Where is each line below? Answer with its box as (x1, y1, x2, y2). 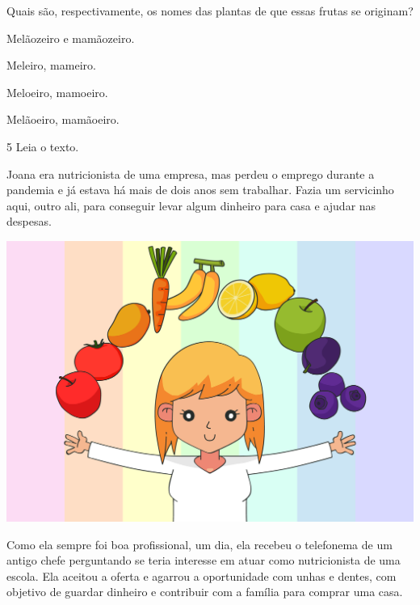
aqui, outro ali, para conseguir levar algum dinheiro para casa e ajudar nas (6, 197, 376, 214)
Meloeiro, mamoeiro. (6, 83, 108, 100)
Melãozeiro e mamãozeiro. (6, 29, 135, 46)
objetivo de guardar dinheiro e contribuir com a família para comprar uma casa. (6, 583, 403, 600)
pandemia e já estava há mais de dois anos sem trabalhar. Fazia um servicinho (6, 181, 394, 198)
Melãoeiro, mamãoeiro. (6, 111, 120, 128)
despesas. (6, 213, 52, 230)
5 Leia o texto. (6, 137, 79, 154)
